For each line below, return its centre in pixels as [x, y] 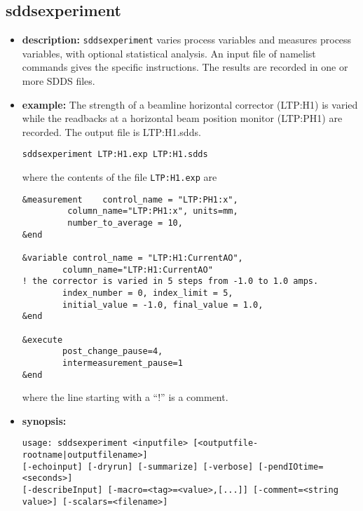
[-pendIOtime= [291, 466]
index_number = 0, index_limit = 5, [148, 293]
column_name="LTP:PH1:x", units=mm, [153, 211]
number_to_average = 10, [125, 223]
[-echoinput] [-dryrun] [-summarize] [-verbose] [138, 466]
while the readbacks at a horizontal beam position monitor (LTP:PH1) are [182, 118]
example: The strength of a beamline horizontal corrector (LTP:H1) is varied [190, 104]
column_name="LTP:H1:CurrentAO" [138, 270]
